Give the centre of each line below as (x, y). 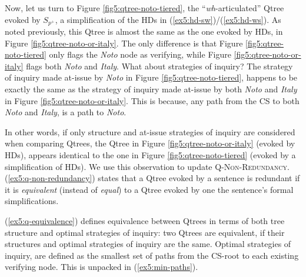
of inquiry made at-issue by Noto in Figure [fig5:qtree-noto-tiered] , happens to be (151, 77)
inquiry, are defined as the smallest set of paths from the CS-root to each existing (152, 255)
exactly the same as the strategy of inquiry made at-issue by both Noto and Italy (151, 89)
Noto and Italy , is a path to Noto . (66, 112)
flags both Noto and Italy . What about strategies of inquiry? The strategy (159, 66)
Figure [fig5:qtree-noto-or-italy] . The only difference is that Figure (124, 43)
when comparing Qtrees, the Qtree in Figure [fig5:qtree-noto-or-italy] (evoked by (150, 143)
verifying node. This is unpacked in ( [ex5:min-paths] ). (102, 267)
